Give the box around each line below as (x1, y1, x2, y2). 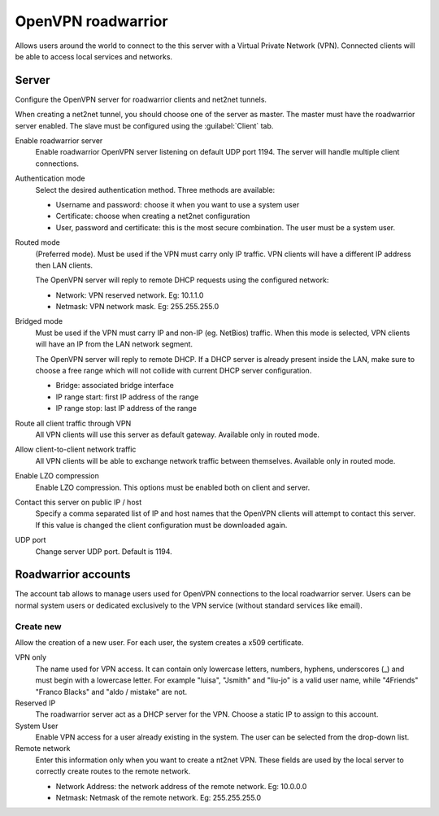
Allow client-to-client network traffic (15, 444, 137, 455)
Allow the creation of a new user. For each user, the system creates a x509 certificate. (15, 637, 304, 647)
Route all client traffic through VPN (15, 418, 132, 428)
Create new (15, 621, 62, 632)
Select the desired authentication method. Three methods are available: (35, 185, 276, 194)
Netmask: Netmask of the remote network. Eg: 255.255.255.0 (55, 793, 262, 803)
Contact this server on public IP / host (15, 497, 142, 507)
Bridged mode (15, 316, 63, 326)
